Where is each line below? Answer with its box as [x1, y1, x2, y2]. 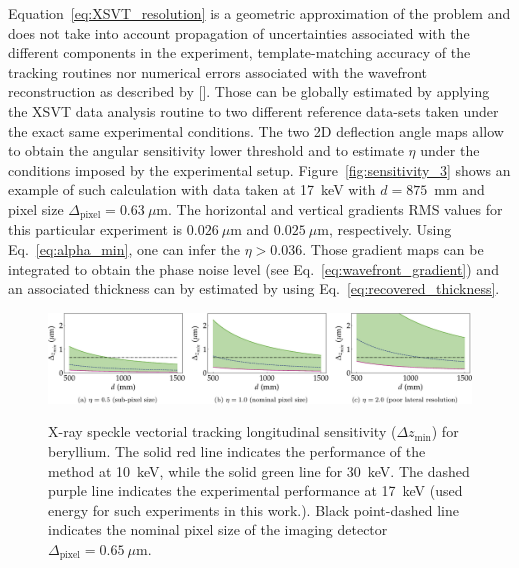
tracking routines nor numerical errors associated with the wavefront [8, 61, 428, 82]
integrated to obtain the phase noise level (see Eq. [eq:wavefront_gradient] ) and [8, 258, 499, 279]
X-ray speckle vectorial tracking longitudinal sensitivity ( [48, 421, 397, 442]
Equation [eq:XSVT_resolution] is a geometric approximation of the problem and [8, 3, 511, 23]
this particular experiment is [8, 219, 183, 240]
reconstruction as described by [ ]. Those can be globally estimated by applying [8, 81, 490, 102]
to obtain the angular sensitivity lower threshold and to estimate [8, 140, 404, 161]
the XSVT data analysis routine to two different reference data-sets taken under [8, 100, 499, 121]
